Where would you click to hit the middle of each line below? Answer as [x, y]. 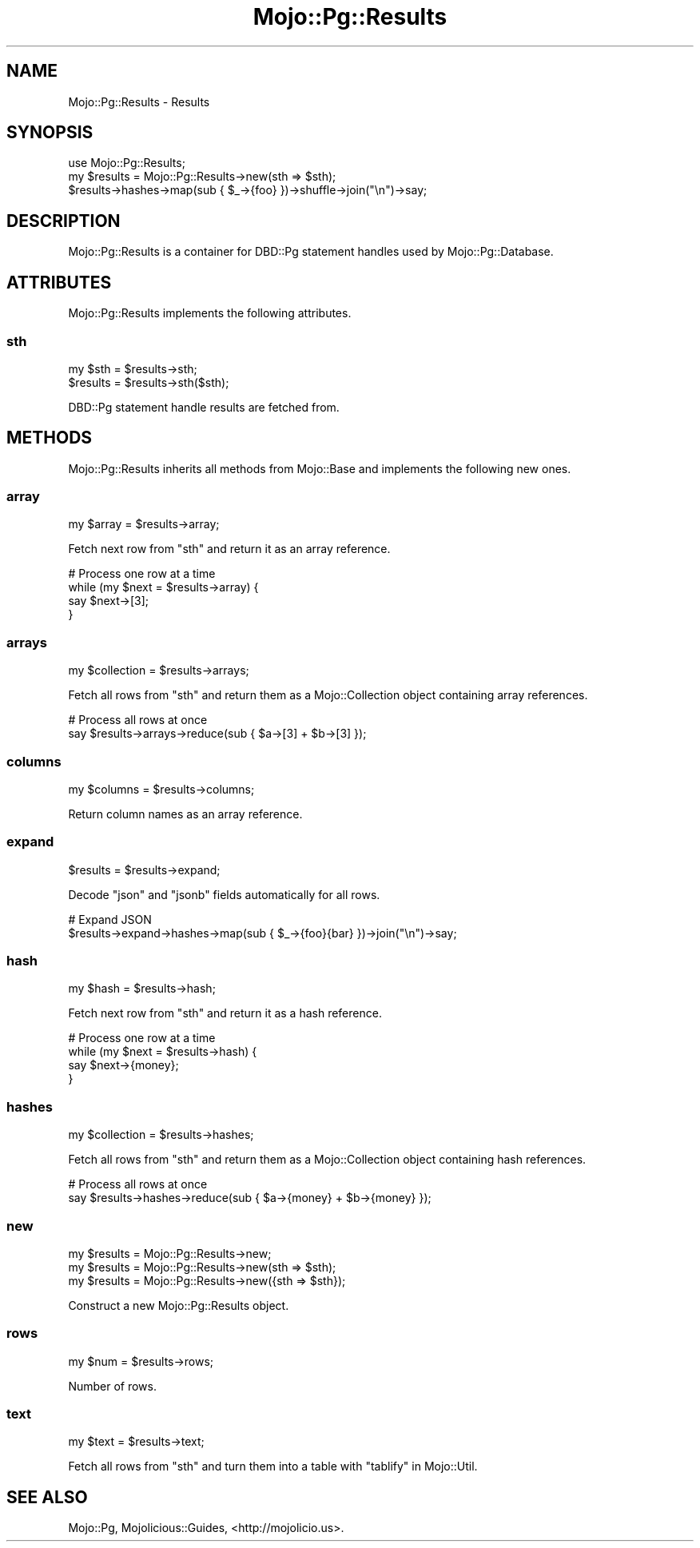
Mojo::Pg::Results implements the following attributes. [210, 313]
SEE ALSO [47, 1497]
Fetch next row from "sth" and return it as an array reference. [229, 549]
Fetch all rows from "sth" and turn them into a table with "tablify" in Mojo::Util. [273, 1466]
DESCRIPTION [64, 221]
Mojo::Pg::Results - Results [139, 101]
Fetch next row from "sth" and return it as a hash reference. [225, 1013]
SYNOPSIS [50, 133]
